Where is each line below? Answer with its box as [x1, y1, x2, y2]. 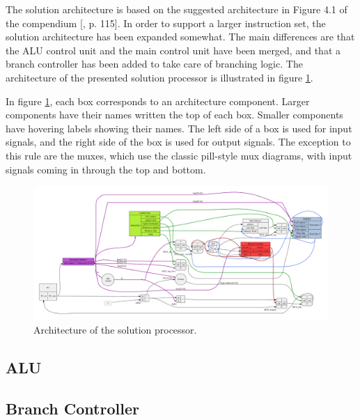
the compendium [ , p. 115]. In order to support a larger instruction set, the [6, 15, 326, 30]
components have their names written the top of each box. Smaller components [6, 107, 343, 122]
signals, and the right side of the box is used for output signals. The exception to [6, 134, 351, 149]
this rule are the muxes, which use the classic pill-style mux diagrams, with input [6, 148, 352, 162]
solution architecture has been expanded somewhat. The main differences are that [6, 29, 355, 44]
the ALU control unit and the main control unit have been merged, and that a [6, 42, 341, 57]
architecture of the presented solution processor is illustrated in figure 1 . [6, 70, 313, 84]
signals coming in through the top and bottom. [6, 162, 206, 176]
